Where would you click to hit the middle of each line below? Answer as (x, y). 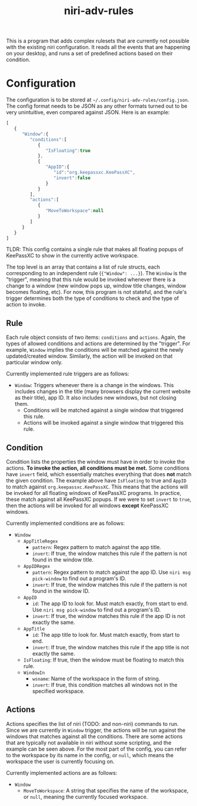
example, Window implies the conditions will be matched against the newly (95, 350)
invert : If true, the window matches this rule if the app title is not (111, 647)
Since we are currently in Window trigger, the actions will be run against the (96, 730)
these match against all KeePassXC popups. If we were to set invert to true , (99, 499)
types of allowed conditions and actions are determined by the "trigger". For (98, 343)
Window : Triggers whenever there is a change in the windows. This (94, 385)
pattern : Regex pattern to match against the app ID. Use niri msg (111, 572)
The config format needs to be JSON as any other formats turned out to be (97, 106)
